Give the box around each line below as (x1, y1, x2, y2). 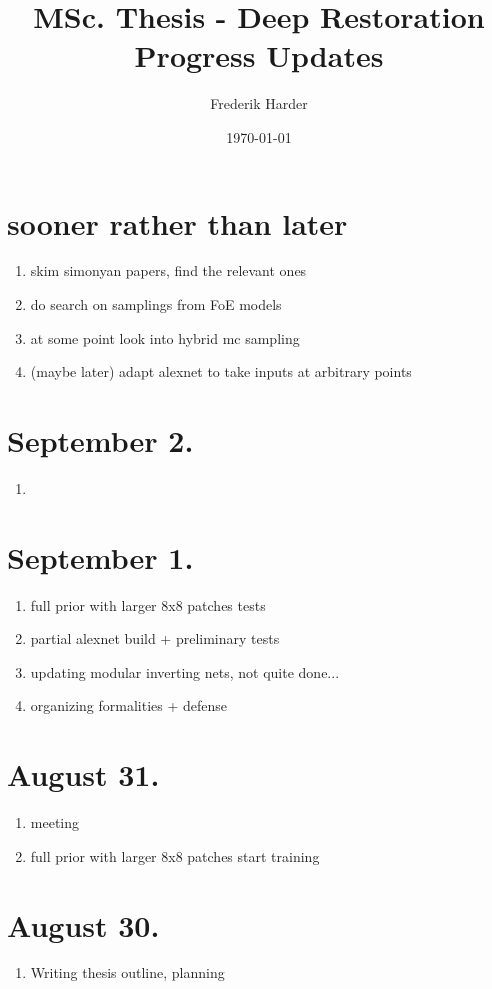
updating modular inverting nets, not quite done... (30, 661, 340, 682)
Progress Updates (134, 35, 384, 76)
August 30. (7, 904, 160, 945)
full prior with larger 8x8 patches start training (30, 845, 320, 866)
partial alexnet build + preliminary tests (30, 628, 280, 649)
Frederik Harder (210, 93, 308, 114)
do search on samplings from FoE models (30, 294, 282, 315)
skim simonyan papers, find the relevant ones (30, 260, 307, 281)
